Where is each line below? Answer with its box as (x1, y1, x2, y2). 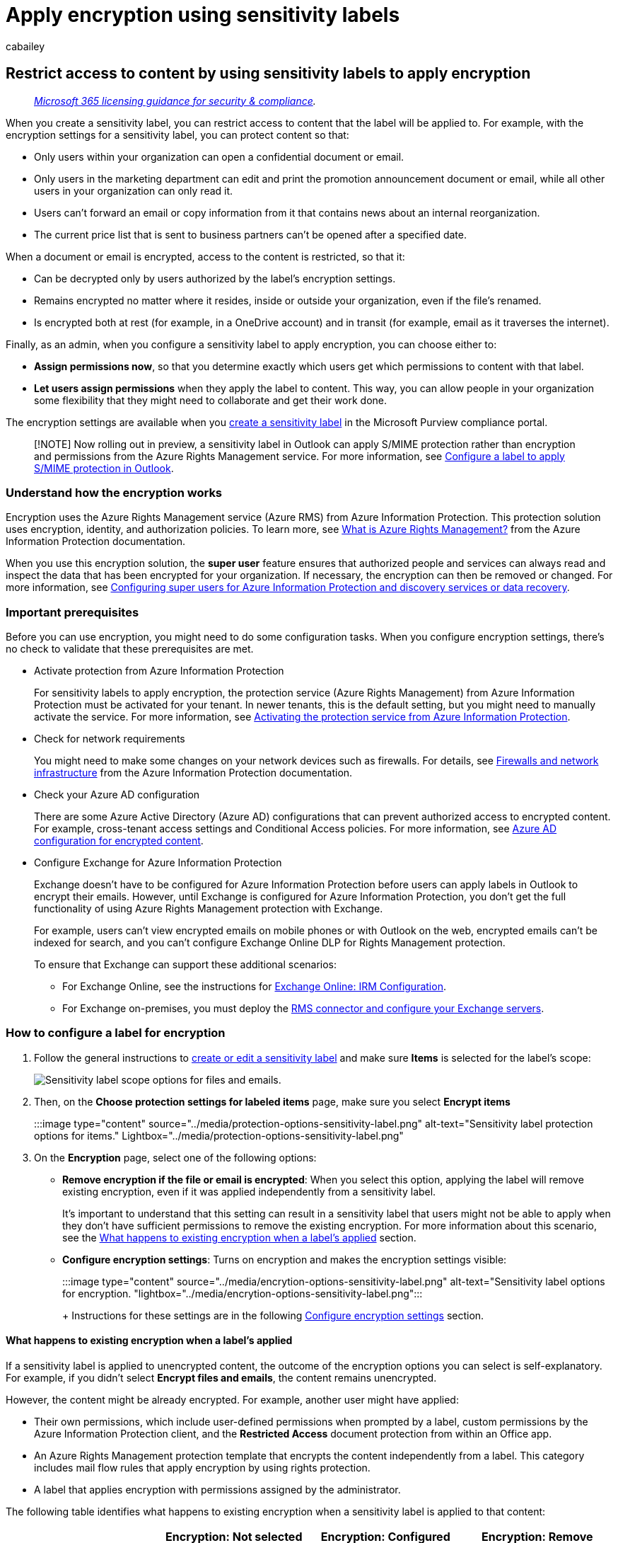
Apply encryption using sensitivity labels (6, 3, 400, 27)
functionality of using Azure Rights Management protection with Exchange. (34, 902, 383, 915)
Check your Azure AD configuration (34, 788, 200, 801)
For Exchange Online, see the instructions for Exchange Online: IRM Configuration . (62, 980, 446, 993)
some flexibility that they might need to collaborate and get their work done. (34, 394, 387, 406)
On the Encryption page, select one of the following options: (34, 1151, 317, 1164)
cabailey (6, 40, 45, 52)
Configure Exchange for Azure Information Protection (34, 856, 282, 869)
